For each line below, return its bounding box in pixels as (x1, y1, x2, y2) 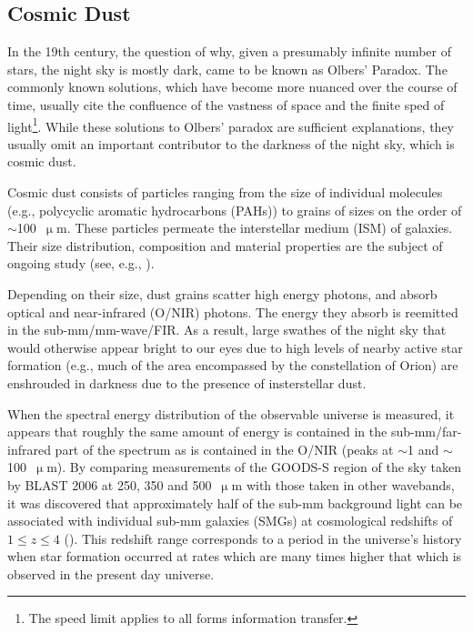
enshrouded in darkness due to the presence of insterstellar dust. (7, 373, 367, 392)
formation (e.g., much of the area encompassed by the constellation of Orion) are (7, 356, 458, 375)
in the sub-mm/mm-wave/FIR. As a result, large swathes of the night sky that (7, 320, 447, 339)
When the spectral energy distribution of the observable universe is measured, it (7, 404, 455, 423)
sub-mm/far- (390, 422, 462, 441)
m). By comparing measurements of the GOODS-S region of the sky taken (46, 457, 461, 477)
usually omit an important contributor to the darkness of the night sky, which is (7, 134, 455, 153)
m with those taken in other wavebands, (231, 475, 455, 494)
